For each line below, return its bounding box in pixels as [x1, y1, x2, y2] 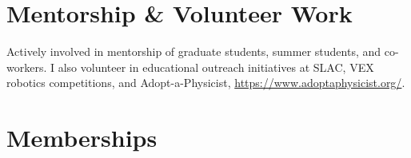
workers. [6, 58, 47, 75]
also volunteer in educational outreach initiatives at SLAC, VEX [58, 58, 374, 75]
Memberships [6, 121, 158, 154]
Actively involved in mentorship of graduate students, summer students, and [6, 43, 381, 60]
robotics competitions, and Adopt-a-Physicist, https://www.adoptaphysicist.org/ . [6, 74, 405, 91]
